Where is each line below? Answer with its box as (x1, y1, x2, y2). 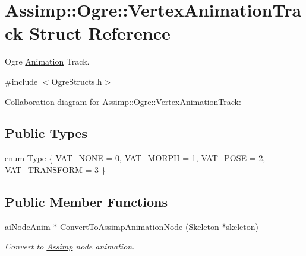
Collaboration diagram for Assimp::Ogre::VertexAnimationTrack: (5, 95, 241, 107)
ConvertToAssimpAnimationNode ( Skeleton (59, 220, 219, 232)
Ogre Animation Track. (5, 55, 90, 68)
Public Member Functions (5, 192, 168, 210)
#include (5, 75, 38, 87)
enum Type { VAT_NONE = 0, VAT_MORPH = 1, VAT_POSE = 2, (5, 152, 266, 164)
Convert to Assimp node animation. (5, 240, 135, 252)
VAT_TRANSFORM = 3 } (5, 163, 106, 175)
